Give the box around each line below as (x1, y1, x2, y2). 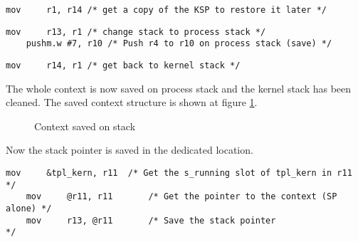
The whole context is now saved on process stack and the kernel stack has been (6, 80, 352, 95)
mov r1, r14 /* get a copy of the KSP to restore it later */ (6, 5, 327, 15)
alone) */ (6, 203, 52, 214)
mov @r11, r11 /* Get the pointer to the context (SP (26, 191, 337, 202)
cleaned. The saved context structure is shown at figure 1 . (6, 95, 258, 110)
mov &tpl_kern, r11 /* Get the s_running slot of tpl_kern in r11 (6, 168, 352, 178)
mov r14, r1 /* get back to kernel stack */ (6, 60, 241, 70)
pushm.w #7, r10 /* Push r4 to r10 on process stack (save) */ (26, 38, 332, 49)
